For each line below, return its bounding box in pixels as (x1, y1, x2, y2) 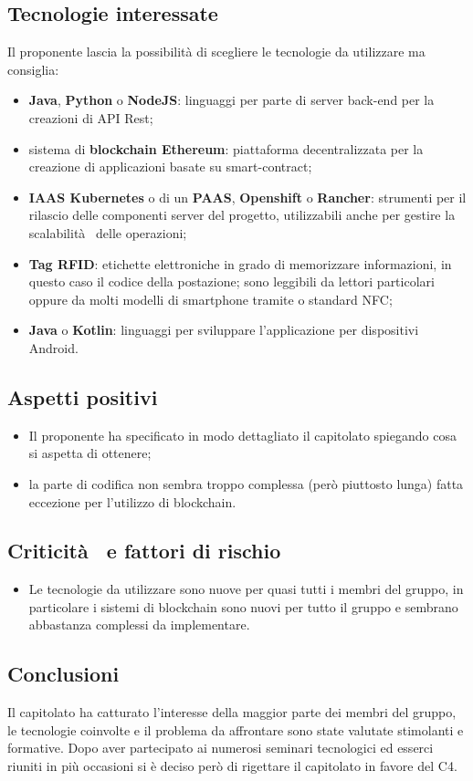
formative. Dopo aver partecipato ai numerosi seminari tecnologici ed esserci (7, 738, 434, 757)
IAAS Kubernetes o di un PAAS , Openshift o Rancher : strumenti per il (28, 187, 467, 206)
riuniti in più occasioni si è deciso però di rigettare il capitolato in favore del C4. (7, 756, 457, 776)
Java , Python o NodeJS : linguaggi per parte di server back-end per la (28, 90, 435, 109)
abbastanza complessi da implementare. (28, 615, 250, 634)
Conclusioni (7, 660, 120, 688)
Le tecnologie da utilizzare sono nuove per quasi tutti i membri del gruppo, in (28, 579, 464, 599)
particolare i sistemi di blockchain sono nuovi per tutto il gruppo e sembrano (28, 597, 458, 616)
